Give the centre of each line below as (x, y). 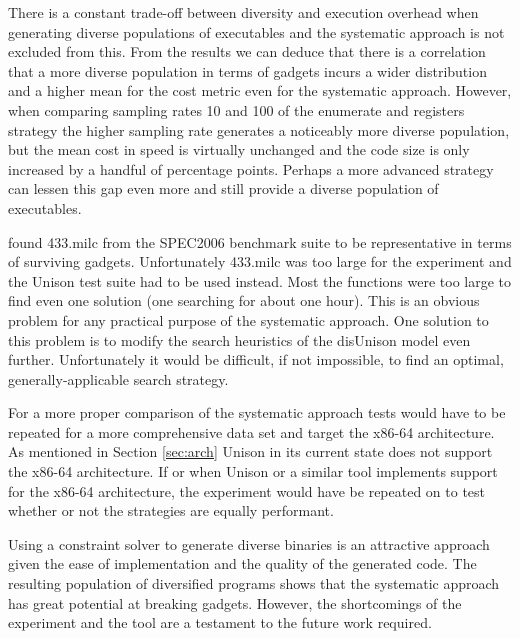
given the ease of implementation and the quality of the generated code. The (242, 563)
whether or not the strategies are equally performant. (171, 510)
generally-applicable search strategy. (118, 378)
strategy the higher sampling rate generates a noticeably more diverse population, (259, 129)
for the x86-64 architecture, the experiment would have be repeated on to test (247, 490)
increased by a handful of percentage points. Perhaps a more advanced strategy (251, 168)
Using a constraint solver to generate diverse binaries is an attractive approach (249, 543)
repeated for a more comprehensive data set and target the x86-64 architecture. (251, 431)
